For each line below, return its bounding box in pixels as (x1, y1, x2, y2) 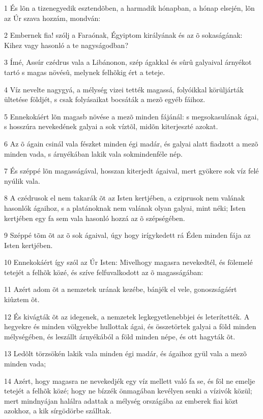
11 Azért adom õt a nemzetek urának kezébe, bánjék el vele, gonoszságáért (4, 284, 237, 294)
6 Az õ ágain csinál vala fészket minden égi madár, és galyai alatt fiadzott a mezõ (4, 138, 258, 149)
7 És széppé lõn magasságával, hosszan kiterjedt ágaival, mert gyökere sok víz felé (4, 165, 259, 176)
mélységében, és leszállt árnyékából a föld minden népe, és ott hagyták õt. (4, 331, 236, 341)
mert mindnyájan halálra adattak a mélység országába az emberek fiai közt (4, 395, 238, 406)
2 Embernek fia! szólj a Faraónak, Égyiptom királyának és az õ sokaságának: (4, 30, 243, 40)
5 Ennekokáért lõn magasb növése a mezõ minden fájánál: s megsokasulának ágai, (4, 111, 259, 121)
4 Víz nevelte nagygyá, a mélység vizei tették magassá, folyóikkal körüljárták (4, 84, 244, 94)
